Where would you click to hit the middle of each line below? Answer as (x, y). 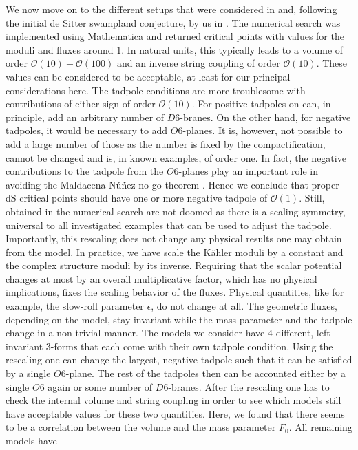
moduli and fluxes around (60, 49)
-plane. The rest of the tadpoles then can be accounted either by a (206, 373)
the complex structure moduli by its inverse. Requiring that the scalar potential (174, 265)
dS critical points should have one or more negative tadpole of (137, 198)
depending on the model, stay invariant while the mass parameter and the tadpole (179, 319)
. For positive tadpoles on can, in (261, 104)
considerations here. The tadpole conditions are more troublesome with (156, 90)
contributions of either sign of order (81, 104)
